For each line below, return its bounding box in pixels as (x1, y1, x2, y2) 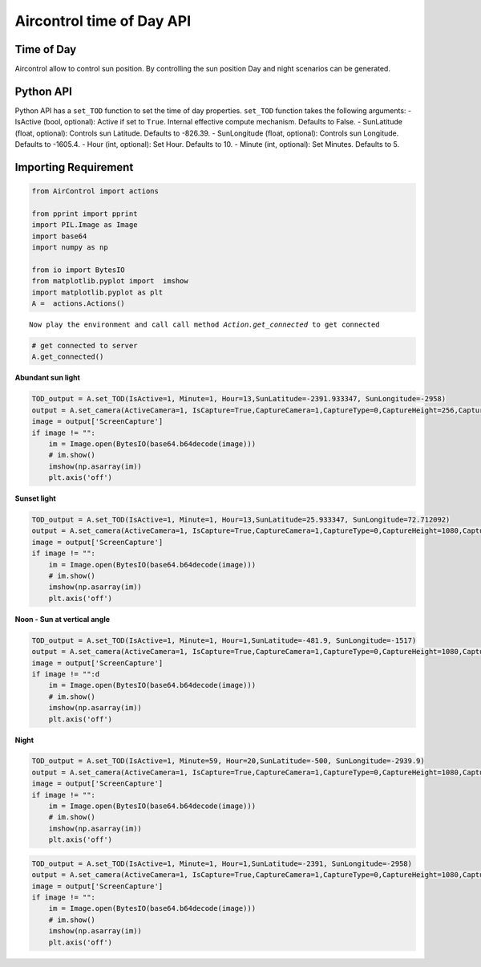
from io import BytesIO (31, 265, 126, 274)
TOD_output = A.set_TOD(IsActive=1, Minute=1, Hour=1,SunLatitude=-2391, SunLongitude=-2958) (31, 859, 413, 868)
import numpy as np (31, 243, 108, 252)
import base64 (31, 231, 87, 241)
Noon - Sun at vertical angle (14, 614, 111, 624)
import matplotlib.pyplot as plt (31, 287, 164, 297)
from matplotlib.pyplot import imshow (31, 277, 188, 286)
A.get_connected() (31, 352, 104, 361)
